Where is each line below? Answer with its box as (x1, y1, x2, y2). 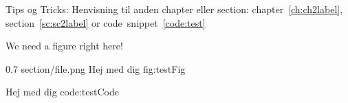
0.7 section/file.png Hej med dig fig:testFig (6, 61, 186, 76)
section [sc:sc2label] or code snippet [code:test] (6, 15, 206, 30)
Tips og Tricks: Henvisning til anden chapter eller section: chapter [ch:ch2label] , (6, 2, 343, 16)
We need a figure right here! (6, 38, 123, 53)
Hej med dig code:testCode (6, 84, 119, 99)
